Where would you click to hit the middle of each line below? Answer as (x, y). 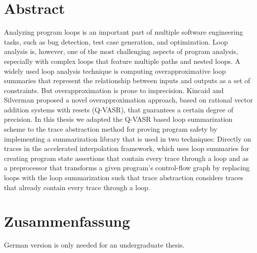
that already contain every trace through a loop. (77, 187)
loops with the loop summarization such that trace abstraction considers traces (124, 177)
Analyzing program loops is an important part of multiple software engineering (124, 32)
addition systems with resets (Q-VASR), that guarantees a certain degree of (119, 109)
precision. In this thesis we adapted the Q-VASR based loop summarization (118, 119)
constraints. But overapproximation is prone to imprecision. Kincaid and (114, 90)
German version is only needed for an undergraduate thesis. (94, 245)
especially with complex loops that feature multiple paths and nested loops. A (122, 61)
